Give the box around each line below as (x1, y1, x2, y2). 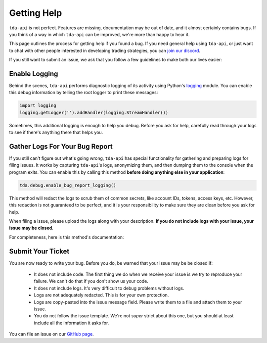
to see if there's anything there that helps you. (9, 129, 103, 136)
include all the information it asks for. (34, 320, 109, 326)
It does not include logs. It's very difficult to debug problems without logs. (34, 285, 184, 291)
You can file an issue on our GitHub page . (9, 331, 94, 337)
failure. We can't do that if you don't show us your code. (34, 278, 148, 284)
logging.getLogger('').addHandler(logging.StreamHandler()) (19, 109, 169, 115)
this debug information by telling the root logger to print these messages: (9, 90, 158, 96)
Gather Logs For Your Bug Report (9, 142, 113, 150)
